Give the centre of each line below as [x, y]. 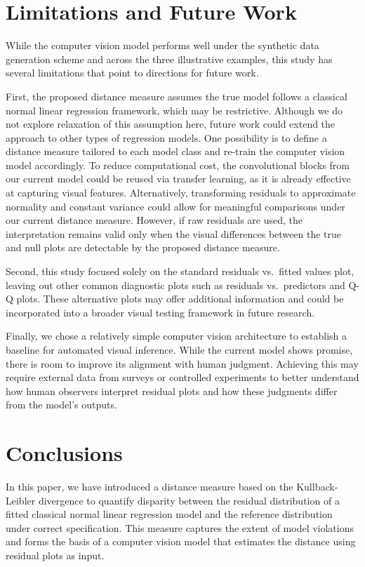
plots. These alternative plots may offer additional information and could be [180, 299]
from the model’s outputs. [61, 405]
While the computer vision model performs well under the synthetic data [162, 45]
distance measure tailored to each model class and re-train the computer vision [175, 151]
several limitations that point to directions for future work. [132, 73]
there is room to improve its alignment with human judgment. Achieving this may [182, 363]
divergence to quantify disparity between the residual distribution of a [189, 500]
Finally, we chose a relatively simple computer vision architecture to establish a [177, 336]
